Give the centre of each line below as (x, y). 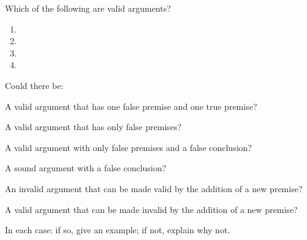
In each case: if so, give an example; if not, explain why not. (118, 230)
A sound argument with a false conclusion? (86, 168)
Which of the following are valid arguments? (88, 8)
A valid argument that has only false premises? (93, 127)
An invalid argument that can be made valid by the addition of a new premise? (154, 188)
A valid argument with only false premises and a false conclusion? (128, 147)
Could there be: (34, 85)
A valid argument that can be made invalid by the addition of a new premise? (151, 209)
